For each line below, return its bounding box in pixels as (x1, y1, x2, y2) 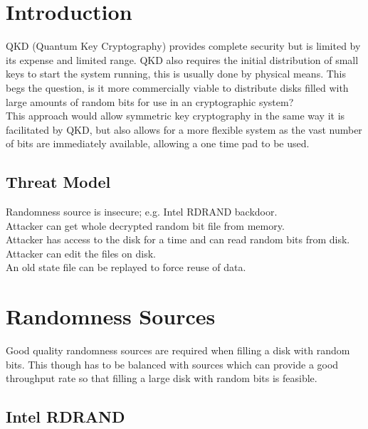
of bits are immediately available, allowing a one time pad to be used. (6, 136, 310, 151)
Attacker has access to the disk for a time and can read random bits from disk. (6, 232, 350, 247)
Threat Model (6, 171, 111, 193)
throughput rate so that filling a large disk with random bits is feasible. (6, 371, 317, 386)
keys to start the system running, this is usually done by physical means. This (6, 66, 347, 81)
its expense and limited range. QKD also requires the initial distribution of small (6, 52, 359, 67)
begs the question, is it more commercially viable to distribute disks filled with (6, 80, 349, 95)
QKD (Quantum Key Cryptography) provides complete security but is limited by (6, 38, 361, 53)
